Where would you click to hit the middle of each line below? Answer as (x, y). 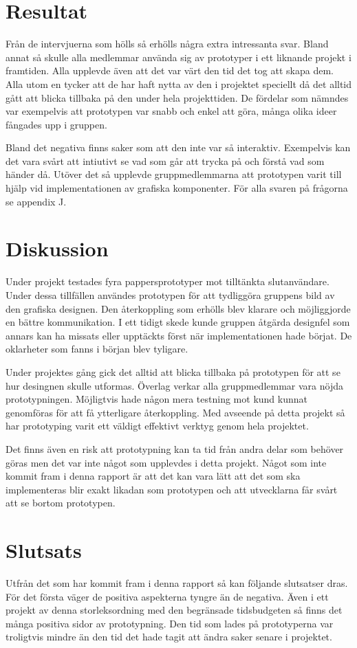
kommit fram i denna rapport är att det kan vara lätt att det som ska (153, 476)
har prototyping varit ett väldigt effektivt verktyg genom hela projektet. (157, 426)
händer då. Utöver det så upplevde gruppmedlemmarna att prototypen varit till (174, 174)
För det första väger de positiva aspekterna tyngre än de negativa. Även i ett (167, 596)
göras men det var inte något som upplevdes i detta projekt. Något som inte (166, 462)
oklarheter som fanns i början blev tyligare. (97, 349)
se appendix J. (36, 201)
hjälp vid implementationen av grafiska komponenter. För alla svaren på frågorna (177, 188)
